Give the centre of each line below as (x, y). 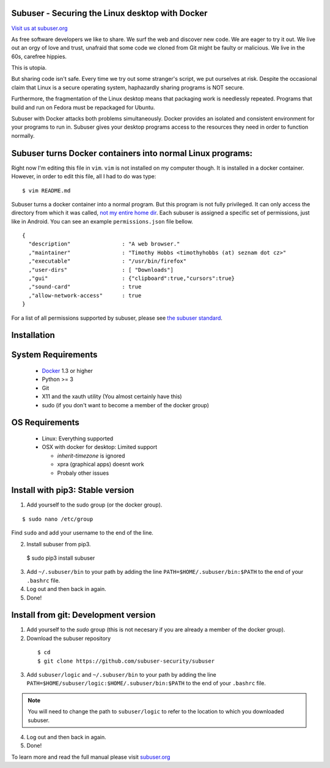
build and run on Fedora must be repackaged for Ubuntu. (83, 107)
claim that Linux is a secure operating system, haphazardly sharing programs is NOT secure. (128, 87)
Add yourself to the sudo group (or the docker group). (94, 505)
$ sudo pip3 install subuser (61, 558)
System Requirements (54, 355)
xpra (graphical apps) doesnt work (101, 464)
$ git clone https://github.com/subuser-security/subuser (126, 661)
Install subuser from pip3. (59, 544)
